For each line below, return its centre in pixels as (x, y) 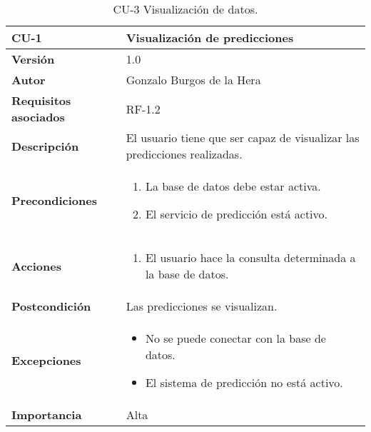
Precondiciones (54, 200)
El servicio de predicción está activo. (237, 214)
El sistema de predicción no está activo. (244, 382)
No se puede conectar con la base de (235, 338)
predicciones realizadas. (184, 154)
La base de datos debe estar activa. (233, 186)
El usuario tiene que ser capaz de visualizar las (243, 137)
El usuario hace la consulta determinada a (250, 257)
